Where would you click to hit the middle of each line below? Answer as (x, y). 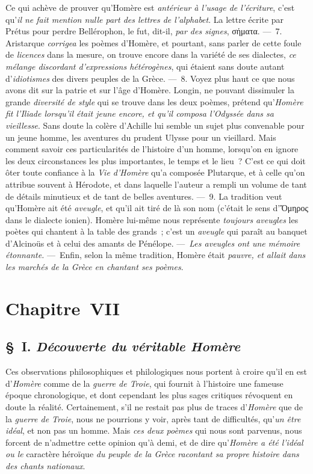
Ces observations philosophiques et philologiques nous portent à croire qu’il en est (156, 371)
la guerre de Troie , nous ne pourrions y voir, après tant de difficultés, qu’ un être (153, 418)
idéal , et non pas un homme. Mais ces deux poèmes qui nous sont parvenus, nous (154, 430)
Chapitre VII (63, 308)
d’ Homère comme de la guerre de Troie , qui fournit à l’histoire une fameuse (144, 383)
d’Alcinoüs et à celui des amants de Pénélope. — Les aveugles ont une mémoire (153, 243)
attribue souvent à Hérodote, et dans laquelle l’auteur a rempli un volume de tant (156, 184)
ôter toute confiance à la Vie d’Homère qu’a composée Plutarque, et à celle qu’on (155, 172)
